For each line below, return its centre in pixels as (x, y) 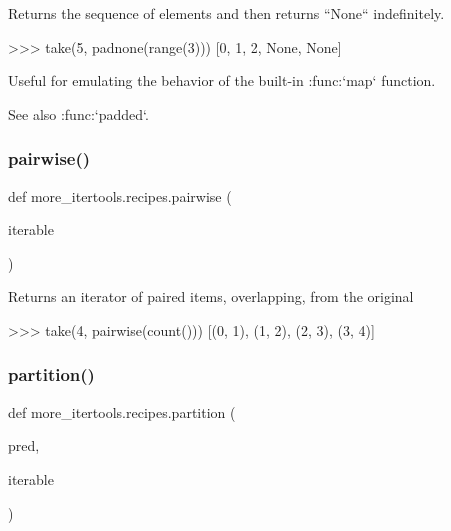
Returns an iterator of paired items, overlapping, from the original (211, 296)
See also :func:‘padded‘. (78, 113)
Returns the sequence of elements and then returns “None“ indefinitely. (226, 13)
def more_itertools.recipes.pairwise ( (120, 195)
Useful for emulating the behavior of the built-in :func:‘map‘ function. (222, 80)
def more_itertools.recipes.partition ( (122, 411)
